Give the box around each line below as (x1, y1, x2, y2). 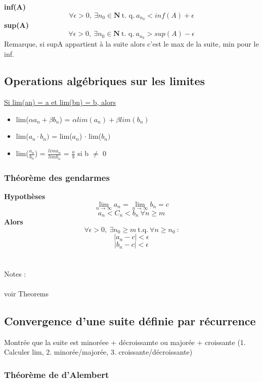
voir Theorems (4, 288, 49, 298)
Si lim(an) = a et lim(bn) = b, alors (4, 97, 116, 107)
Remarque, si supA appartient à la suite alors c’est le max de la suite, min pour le (4, 38, 259, 49)
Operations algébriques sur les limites (4, 73, 205, 89)
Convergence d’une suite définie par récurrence (4, 313, 256, 328)
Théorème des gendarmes (4, 171, 110, 183)
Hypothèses (4, 191, 46, 202)
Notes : (4, 268, 26, 279)
